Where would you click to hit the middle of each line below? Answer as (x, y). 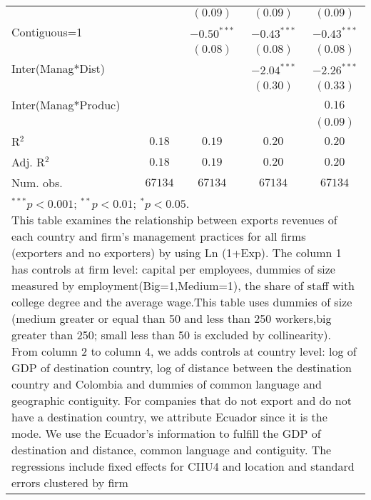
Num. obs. (37, 182)
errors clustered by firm (70, 482)
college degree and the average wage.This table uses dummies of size (182, 302)
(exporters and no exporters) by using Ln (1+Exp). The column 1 (177, 252)
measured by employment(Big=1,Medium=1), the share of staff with (183, 285)
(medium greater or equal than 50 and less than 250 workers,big (172, 318)
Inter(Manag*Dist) (59, 68)
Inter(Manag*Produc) (66, 105)
